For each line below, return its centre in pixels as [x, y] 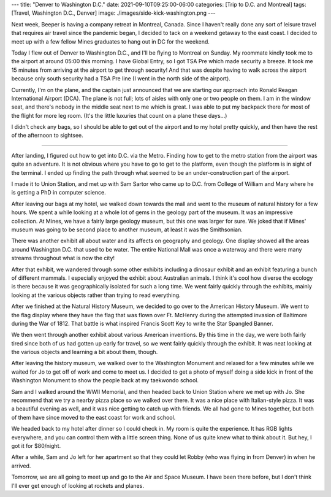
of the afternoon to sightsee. [48, 136]
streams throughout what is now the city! [63, 258]
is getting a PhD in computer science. [59, 193]
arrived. [21, 466]
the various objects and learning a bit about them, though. [85, 352]
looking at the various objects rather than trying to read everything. [96, 295]
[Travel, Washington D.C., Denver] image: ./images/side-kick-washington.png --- [113, 13]
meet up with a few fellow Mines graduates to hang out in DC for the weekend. [110, 41]
